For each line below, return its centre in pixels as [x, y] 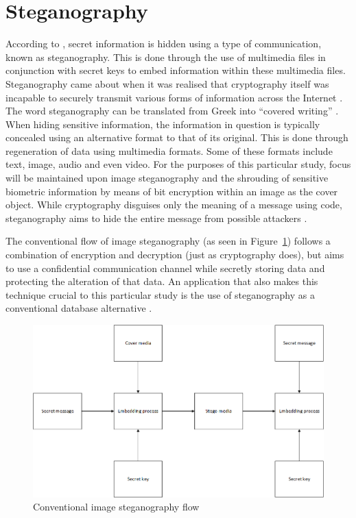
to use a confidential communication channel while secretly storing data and [165, 268]
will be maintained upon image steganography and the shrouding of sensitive [167, 178]
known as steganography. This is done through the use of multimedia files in [166, 57]
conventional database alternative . [79, 308]
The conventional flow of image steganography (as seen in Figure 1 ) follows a [168, 241]
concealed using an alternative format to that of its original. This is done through [177, 137]
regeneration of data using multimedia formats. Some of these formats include [169, 150]
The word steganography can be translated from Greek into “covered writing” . [172, 111]
